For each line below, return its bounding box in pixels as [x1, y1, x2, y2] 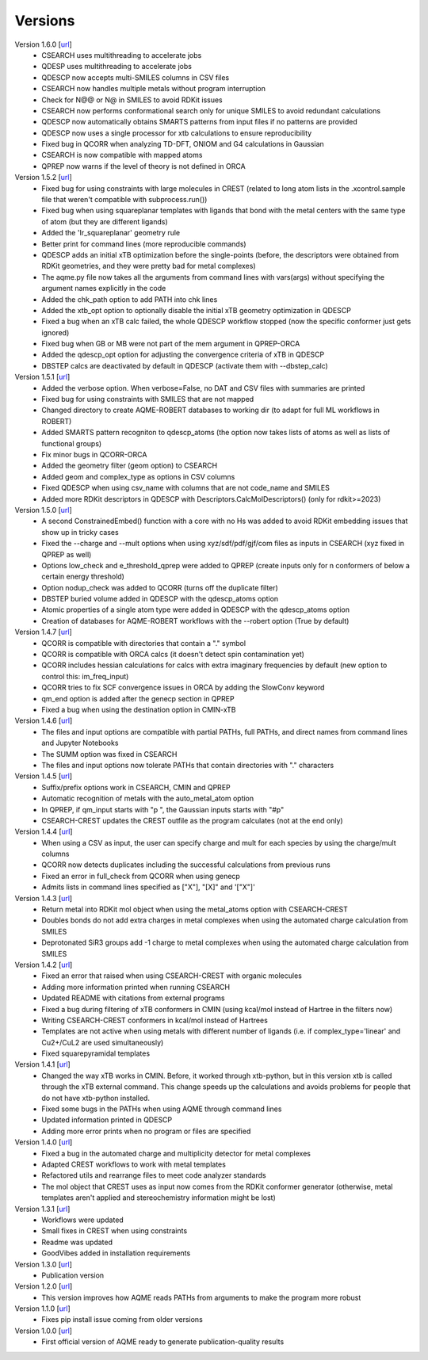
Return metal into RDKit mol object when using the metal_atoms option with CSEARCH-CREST [41, 904, 348, 915]
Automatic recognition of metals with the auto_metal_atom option [41, 793, 254, 804]
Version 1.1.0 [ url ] [14, 1304, 71, 1313]
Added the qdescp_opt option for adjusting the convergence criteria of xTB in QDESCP [41, 350, 325, 360]
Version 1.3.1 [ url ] [14, 1204, 71, 1213]
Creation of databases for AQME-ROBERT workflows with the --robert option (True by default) [41, 616, 350, 625]
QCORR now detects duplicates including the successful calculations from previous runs [41, 860, 331, 869]
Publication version [41, 1270, 105, 1280]
